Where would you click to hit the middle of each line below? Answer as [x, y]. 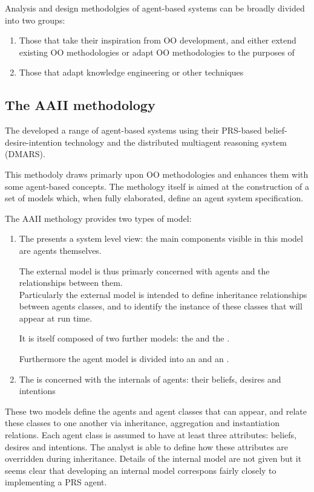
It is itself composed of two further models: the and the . [124, 338]
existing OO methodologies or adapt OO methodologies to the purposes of [157, 52]
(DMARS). [25, 154]
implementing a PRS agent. [56, 482]
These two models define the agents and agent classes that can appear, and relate [156, 411]
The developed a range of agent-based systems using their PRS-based [133, 130]
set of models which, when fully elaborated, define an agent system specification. [154, 198]
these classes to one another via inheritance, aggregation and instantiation [142, 423]
